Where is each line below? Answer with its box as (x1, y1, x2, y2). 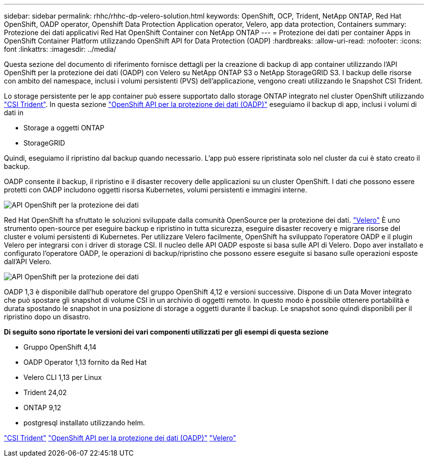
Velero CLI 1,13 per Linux (23, 373, 102, 381)
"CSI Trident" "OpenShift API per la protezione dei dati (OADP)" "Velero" (4, 434, 236, 442)
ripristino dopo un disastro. (4, 313, 91, 321)
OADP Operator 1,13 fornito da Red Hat (23, 358, 147, 366)
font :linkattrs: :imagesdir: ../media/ (4, 45, 116, 53)
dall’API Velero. (4, 257, 52, 266)
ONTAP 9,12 (23, 403, 62, 412)
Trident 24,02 (23, 388, 67, 397)
